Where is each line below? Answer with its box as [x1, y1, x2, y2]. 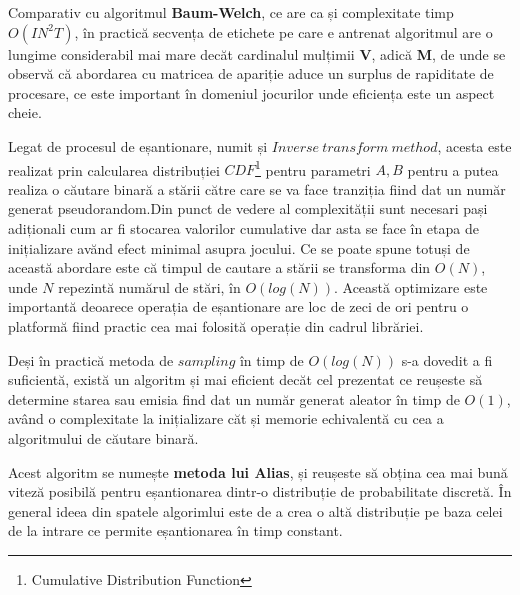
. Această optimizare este [333, 276, 488, 297]
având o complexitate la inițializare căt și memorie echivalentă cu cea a [8, 408, 444, 429]
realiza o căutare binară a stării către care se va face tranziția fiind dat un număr [8, 178, 506, 199]
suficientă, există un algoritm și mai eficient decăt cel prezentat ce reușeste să [8, 369, 483, 390]
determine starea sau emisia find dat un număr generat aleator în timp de [8, 388, 460, 409]
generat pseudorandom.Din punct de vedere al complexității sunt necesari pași [8, 198, 488, 219]
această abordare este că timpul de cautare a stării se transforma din [8, 257, 431, 278]
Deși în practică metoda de [8, 349, 174, 370]
